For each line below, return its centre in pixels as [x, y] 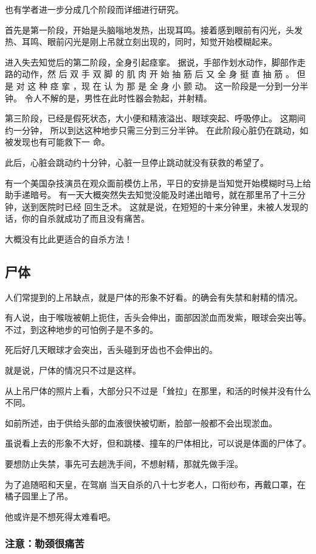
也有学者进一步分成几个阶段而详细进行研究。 [94, 9]
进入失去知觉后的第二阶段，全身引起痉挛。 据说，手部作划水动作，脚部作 [151, 62]
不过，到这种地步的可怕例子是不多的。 [81, 329]
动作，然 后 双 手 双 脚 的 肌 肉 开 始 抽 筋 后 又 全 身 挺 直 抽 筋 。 [158, 74]
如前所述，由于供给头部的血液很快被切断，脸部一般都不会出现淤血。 [141, 422]
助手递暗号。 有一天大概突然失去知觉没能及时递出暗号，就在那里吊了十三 [151, 195]
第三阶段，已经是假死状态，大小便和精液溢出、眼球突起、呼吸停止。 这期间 [155, 118]
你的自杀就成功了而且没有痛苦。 [85, 218]
